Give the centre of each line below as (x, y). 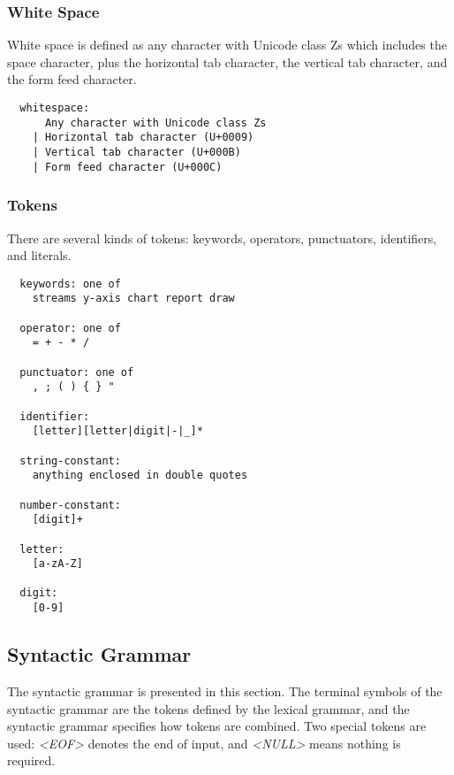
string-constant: (70, 460)
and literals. (39, 255)
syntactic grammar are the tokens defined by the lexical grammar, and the (208, 708)
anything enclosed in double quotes (140, 476)
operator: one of (70, 328)
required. (31, 760)
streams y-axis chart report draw (133, 299)
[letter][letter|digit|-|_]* (117, 431)
